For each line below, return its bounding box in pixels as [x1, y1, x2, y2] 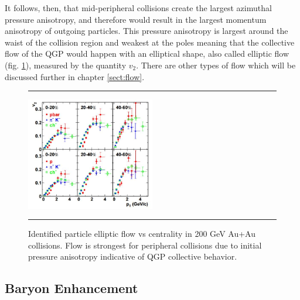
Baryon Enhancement [5, 279, 138, 297]
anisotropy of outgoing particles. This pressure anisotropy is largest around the [5, 25, 288, 37]
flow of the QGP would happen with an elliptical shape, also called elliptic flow [5, 47, 289, 60]
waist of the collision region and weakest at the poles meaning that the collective [5, 36, 295, 48]
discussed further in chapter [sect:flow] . [5, 70, 145, 82]
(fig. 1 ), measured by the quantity [5, 58, 127, 71]
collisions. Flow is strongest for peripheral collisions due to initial [28, 239, 262, 251]
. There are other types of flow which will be [136, 58, 296, 71]
